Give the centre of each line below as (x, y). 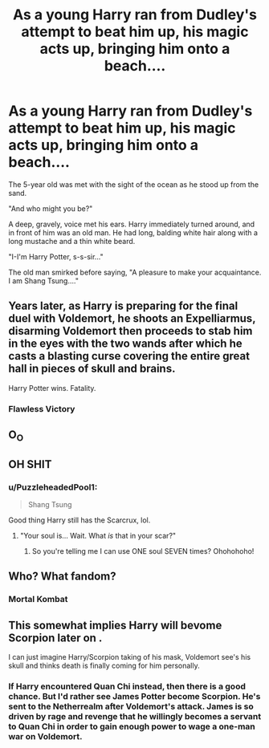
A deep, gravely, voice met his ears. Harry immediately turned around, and (132, 224)
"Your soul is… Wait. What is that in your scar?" (98, 535)
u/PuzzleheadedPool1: (53, 487)
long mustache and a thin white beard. (72, 241)
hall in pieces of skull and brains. (92, 369)
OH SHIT (30, 464)
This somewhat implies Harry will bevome (115, 625)
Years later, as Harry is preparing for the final (123, 306)
